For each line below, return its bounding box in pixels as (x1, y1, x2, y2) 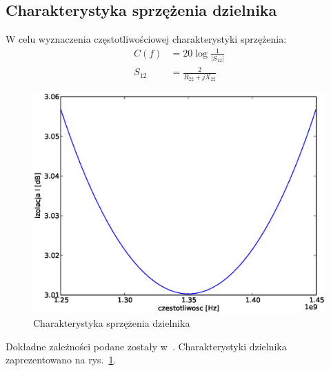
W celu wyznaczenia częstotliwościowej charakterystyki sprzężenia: (6, 32, 287, 46)
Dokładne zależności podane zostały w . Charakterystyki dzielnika (6, 339, 287, 353)
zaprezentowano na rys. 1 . (6, 352, 117, 367)
